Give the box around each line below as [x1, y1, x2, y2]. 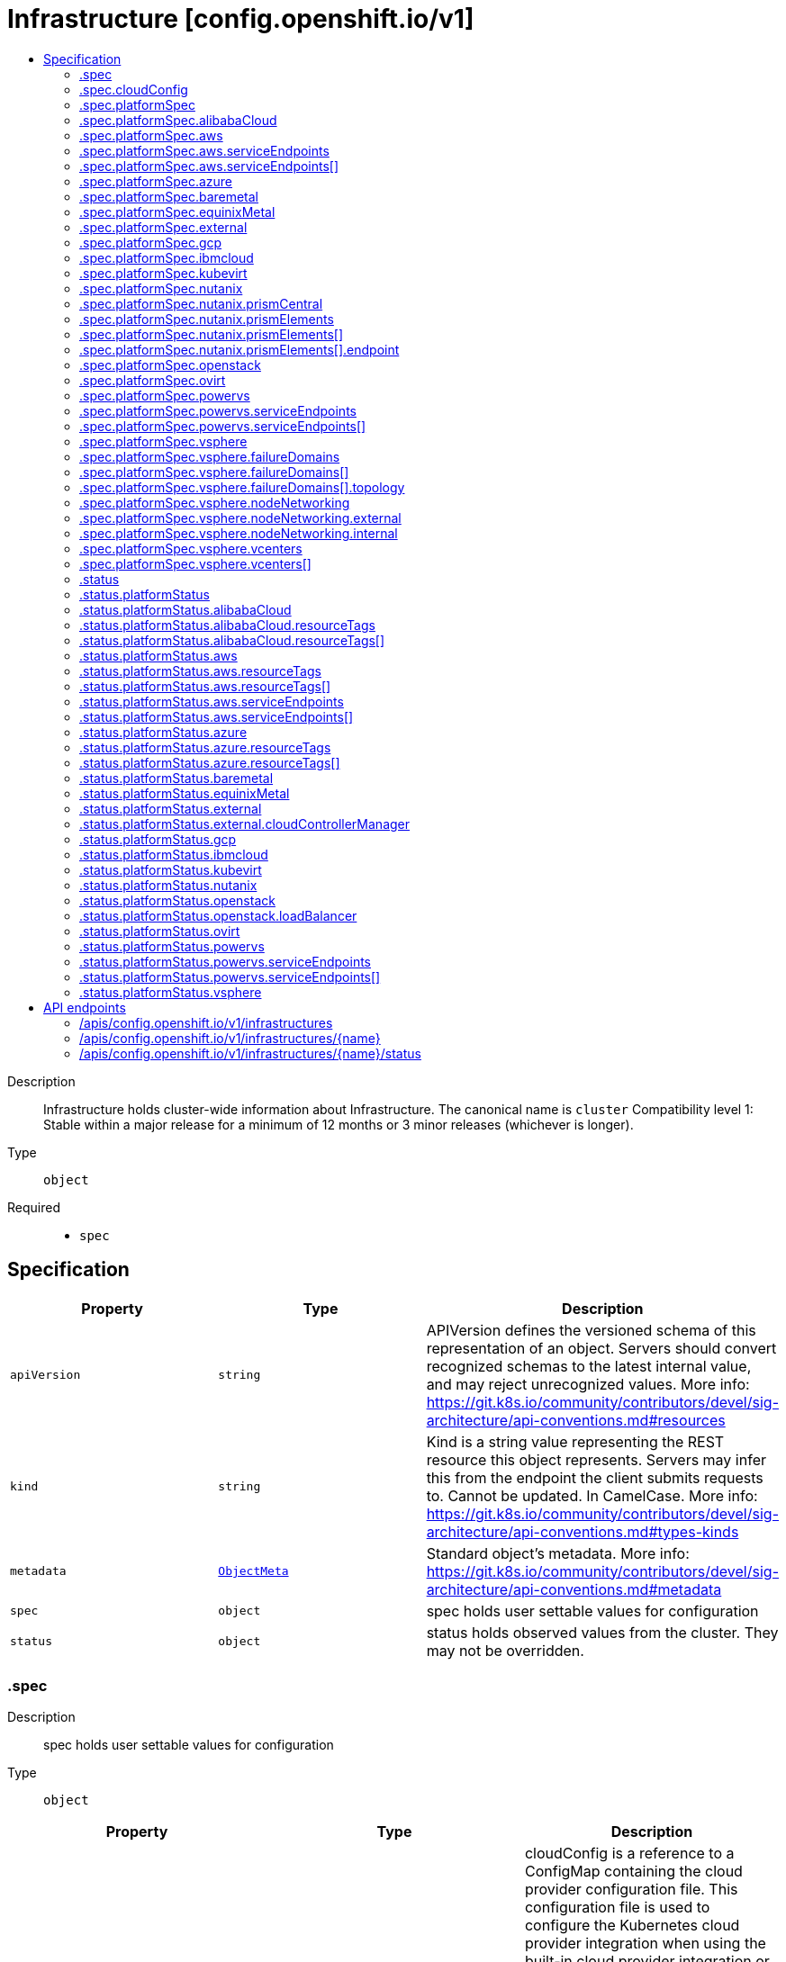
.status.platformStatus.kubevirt [79, 861, 262, 877]
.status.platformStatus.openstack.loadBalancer [79, 907, 357, 923]
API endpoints [43, 999, 126, 1015]
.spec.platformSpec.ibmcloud [79, 249, 254, 265]
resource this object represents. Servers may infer [426, 1450, 766, 1469]
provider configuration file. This [524, 1880, 738, 1899]
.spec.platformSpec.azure [79, 173, 232, 189]
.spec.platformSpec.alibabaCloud [79, 112, 277, 128]
